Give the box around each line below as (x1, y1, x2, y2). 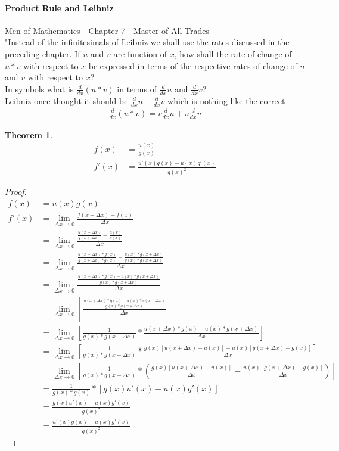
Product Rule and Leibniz (5, 1, 114, 14)
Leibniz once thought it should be (5, 94, 128, 107)
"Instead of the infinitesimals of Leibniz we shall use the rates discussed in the (5, 36, 290, 48)
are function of (113, 47, 167, 60)
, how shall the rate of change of (174, 47, 292, 60)
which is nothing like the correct (167, 94, 285, 107)
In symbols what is (5, 82, 74, 95)
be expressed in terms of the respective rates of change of (88, 59, 297, 71)
